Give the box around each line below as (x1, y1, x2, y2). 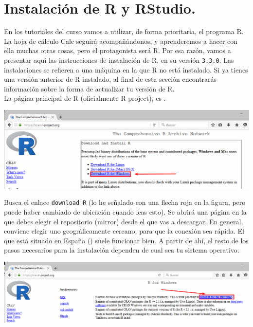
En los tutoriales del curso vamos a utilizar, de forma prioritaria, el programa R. (4, 26, 244, 36)
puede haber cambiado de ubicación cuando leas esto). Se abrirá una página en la (4, 207, 247, 217)
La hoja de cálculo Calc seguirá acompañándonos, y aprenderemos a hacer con (4, 36, 238, 46)
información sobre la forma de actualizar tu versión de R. (4, 83, 175, 93)
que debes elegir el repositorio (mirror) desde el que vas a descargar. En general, (4, 216, 243, 226)
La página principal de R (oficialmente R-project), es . (4, 93, 166, 103)
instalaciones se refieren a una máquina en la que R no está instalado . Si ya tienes (4, 64, 248, 74)
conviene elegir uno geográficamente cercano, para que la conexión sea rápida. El (4, 226, 244, 236)
